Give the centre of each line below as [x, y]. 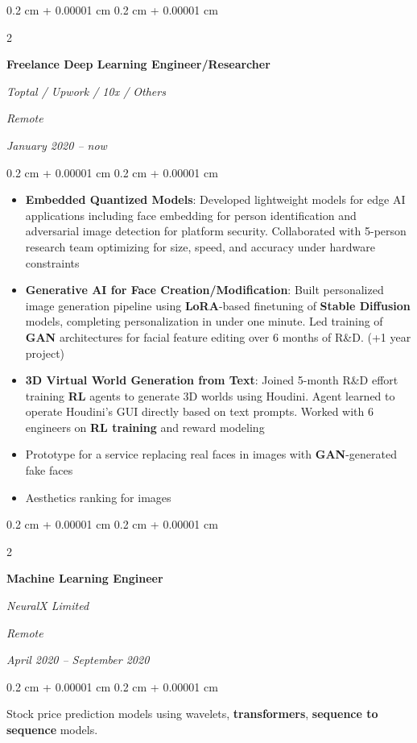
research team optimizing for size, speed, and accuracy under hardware [200, 246]
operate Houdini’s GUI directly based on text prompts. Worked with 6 [199, 411]
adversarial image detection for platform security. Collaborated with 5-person [216, 231]
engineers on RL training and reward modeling [145, 427]
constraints [52, 262]
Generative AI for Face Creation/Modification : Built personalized [204, 290]
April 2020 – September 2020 [78, 660]
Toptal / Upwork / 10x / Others [86, 91]
